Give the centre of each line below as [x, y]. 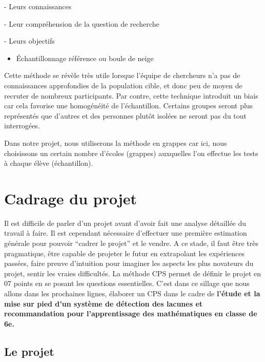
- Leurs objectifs [29, 41]
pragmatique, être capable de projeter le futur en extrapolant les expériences [125, 253]
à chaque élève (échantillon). [49, 163]
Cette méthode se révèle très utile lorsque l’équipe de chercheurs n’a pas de [122, 75]
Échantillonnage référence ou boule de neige [85, 58]
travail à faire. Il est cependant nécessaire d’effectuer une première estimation [126, 233]
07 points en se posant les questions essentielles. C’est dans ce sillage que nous [127, 283]
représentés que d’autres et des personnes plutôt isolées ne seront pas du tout [126, 115]
